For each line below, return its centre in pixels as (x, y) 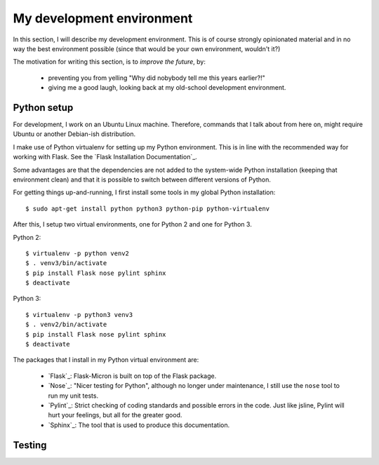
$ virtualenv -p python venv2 (78, 253)
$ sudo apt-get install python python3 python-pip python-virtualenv (148, 208)
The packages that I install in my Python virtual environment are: (106, 360)
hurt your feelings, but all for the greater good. (115, 415)
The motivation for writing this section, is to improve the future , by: (109, 62)
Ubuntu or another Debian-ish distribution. (74, 134)
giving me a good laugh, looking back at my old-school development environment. (167, 88)
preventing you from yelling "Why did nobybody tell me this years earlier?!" (157, 78)
